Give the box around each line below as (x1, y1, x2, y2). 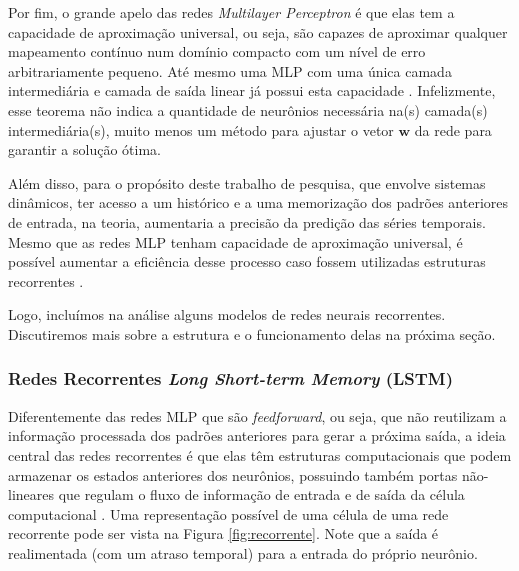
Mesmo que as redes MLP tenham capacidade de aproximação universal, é (8, 231, 463, 252)
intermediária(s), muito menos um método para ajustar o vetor (8, 119, 394, 140)
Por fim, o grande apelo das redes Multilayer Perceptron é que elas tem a (8, 2, 455, 22)
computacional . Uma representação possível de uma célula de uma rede (8, 503, 449, 524)
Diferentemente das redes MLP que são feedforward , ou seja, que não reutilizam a (8, 405, 507, 426)
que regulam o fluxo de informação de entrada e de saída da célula (58, 484, 465, 505)
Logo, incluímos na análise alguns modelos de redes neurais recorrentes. (8, 304, 446, 325)
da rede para (414, 119, 492, 140)
